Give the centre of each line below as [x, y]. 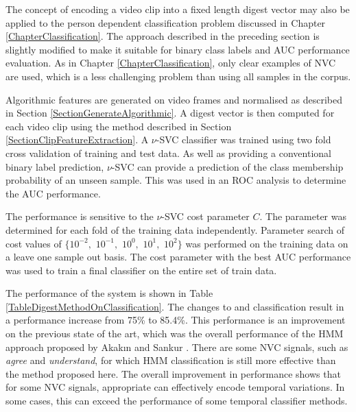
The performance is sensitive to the [80, 216]
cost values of [34, 243]
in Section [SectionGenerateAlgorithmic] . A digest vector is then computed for [170, 113]
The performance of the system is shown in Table [109, 293]
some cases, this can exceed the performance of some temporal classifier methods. [177, 401]
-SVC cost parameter [205, 216]
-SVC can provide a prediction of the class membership [227, 166]
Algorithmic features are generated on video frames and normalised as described [174, 99]
